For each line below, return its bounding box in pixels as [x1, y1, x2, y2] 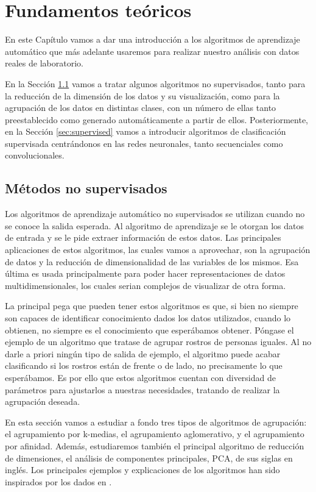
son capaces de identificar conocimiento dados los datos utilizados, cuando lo [5, 312, 291, 324]
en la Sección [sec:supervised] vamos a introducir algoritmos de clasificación [5, 125, 286, 138]
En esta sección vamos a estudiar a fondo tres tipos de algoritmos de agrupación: [5, 415, 307, 428]
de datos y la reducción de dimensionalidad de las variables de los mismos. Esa [5, 255, 299, 268]
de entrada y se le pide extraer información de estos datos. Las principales [5, 231, 281, 244]
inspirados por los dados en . [5, 475, 112, 488]
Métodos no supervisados [5, 179, 167, 198]
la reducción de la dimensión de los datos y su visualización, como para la [5, 89, 280, 102]
